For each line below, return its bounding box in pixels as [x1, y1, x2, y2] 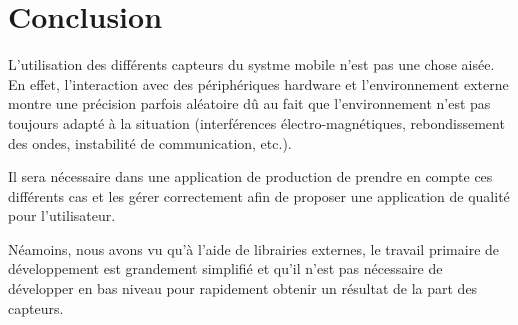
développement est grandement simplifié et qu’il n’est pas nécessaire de [8, 258, 443, 279]
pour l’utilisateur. [8, 205, 116, 226]
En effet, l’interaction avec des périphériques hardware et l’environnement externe [8, 73, 509, 94]
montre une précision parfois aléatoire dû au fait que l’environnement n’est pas [8, 93, 491, 114]
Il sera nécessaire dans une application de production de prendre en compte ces [8, 166, 493, 187]
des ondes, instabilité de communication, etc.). [8, 132, 292, 153]
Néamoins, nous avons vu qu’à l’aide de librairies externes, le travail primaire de [8, 238, 500, 259]
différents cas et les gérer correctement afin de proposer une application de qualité [8, 185, 510, 206]
